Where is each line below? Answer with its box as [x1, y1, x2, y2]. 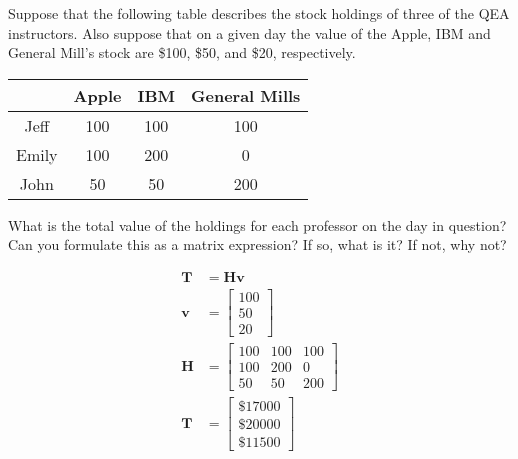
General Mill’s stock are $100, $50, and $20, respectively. [8, 42, 356, 63]
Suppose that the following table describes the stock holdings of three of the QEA [8, 3, 510, 23]
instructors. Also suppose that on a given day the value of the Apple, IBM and [8, 22, 491, 43]
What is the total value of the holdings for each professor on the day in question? [8, 214, 507, 235]
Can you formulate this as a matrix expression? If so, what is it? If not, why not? [8, 234, 507, 255]
